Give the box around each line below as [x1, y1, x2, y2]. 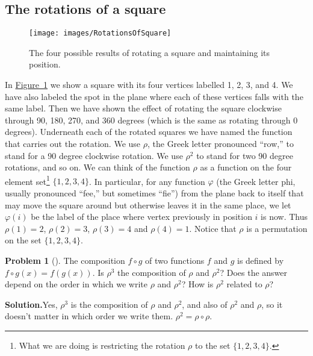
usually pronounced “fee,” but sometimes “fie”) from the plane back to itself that [5, 187, 304, 199]
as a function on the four [200, 161, 292, 173]
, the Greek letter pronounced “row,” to [147, 137, 294, 150]
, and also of [182, 298, 228, 310]
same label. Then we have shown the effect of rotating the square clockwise [5, 102, 282, 114]
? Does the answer [220, 266, 288, 278]
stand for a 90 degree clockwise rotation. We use [5, 149, 183, 161]
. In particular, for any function [89, 175, 205, 187]
